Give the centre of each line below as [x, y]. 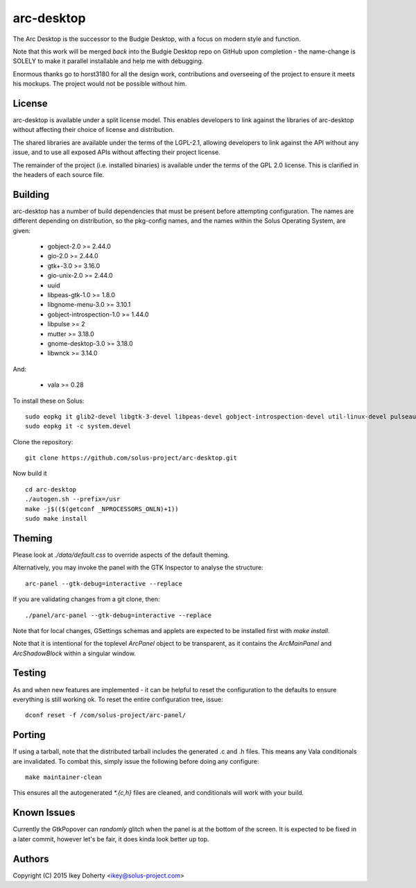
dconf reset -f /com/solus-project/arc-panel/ [106, 715]
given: [22, 231]
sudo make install [57, 519]
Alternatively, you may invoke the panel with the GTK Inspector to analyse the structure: [138, 568]
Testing [29, 673]
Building [31, 194]
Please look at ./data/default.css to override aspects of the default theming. [121, 555]
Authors [31, 858]
